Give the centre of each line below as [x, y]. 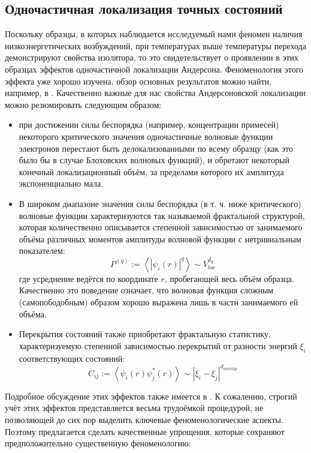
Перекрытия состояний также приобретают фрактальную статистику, [145, 334]
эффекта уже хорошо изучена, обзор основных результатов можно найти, [138, 81]
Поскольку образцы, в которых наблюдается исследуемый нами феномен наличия [154, 34]
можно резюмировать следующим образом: [83, 104]
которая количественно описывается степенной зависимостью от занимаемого [161, 227]
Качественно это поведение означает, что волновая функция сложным [146, 290]
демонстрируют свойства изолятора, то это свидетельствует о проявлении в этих [152, 57]
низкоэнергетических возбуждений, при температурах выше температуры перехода [155, 45]
